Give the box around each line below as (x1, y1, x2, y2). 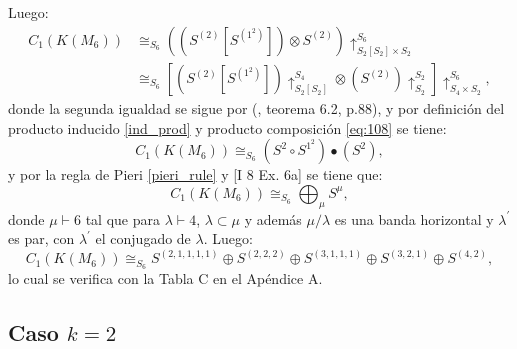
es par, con (8, 228, 75, 249)
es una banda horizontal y (334, 208, 494, 229)
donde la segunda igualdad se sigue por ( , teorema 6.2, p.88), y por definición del (8, 98, 505, 119)
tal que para (85, 208, 160, 229)
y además (244, 208, 302, 229)
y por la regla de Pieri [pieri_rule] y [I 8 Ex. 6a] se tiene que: (8, 164, 383, 185)
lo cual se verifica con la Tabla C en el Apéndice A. (8, 268, 323, 289)
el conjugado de (95, 228, 191, 249)
